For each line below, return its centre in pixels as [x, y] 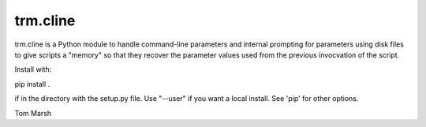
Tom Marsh [33, 113]
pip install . [32, 84]
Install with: [33, 69]
